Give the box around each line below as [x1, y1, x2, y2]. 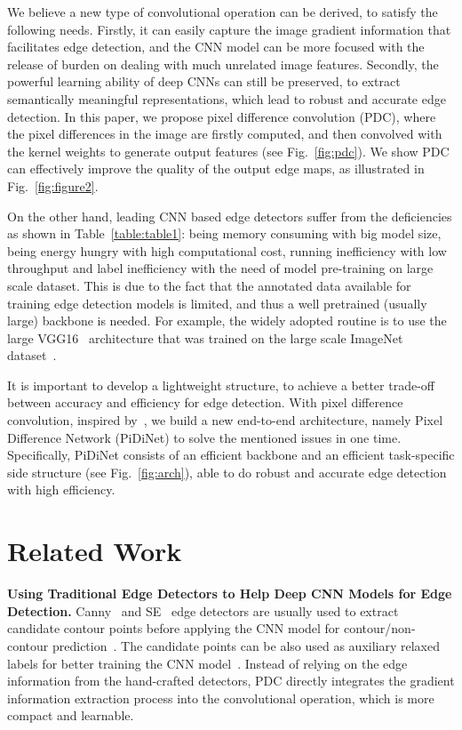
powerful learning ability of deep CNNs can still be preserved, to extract [7, 72, 401, 91]
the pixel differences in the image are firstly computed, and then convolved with [7, 124, 442, 143]
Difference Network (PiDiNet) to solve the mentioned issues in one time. [7, 428, 402, 446]
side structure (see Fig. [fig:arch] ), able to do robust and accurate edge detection [7, 462, 447, 481]
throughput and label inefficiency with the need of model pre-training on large [7, 259, 434, 277]
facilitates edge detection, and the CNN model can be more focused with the [7, 37, 425, 56]
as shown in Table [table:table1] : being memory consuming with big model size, [7, 224, 442, 243]
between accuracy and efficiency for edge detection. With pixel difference [7, 393, 403, 412]
